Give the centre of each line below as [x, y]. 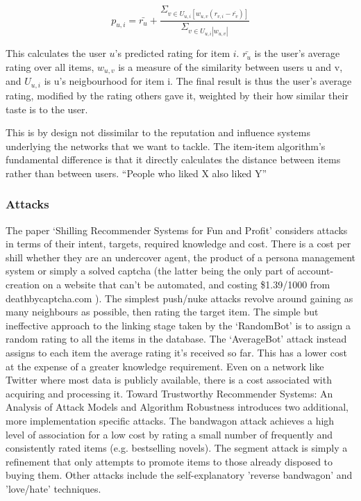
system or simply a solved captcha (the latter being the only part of [150, 271]
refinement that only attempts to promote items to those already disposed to [169, 461]
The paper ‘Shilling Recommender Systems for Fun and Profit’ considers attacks [177, 230]
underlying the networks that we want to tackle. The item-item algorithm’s [166, 146]
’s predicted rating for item [173, 53]
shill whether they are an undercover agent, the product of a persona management [180, 257]
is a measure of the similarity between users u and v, [230, 67]
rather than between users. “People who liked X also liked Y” [136, 173]
